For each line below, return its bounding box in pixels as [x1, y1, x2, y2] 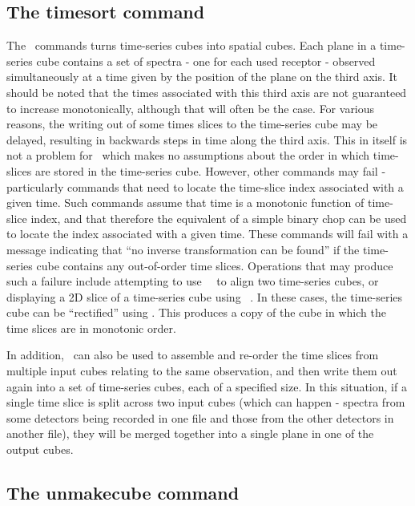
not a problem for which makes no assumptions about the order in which [6, 147, 370, 164]
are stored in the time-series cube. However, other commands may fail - [34, 162, 386, 179]
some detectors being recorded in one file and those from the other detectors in [6, 409, 394, 426]
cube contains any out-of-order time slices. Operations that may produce [36, 257, 393, 273]
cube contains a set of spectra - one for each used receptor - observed [36, 52, 376, 69]
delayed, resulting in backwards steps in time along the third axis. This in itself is [6, 131, 408, 148]
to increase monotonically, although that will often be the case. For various [6, 99, 375, 116]
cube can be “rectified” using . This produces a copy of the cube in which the [6, 304, 386, 321]
